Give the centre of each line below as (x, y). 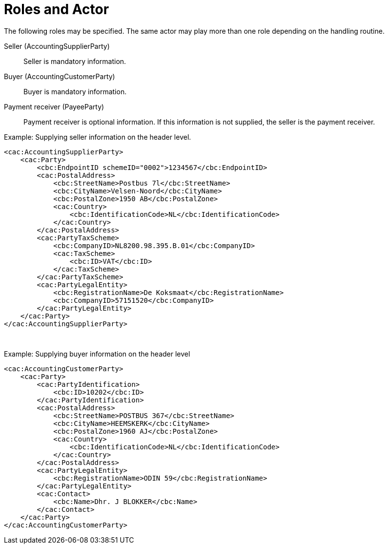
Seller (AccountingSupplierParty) (57, 46)
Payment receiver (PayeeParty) (54, 106)
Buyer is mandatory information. (75, 91)
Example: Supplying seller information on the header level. (98, 137)
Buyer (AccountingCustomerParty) (60, 76)
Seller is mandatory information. (75, 61)
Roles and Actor (57, 9)
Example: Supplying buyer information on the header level (97, 354)
